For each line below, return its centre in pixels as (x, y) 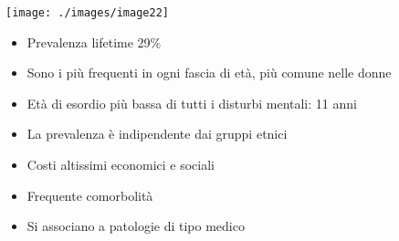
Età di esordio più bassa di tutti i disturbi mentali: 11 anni (192, 103)
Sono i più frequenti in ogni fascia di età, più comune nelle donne (209, 73)
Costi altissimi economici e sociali (121, 165)
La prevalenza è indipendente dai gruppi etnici (157, 134)
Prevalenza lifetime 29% (94, 42)
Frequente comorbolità (90, 195)
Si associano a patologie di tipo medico (136, 226)
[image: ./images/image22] (87, 13)
